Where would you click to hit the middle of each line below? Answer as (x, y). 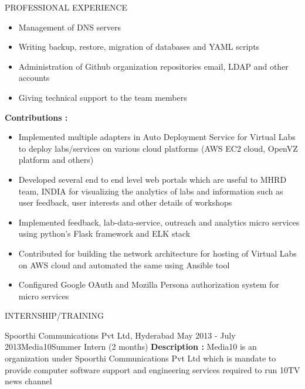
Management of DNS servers (70, 27)
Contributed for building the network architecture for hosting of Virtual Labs (157, 253)
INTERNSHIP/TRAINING (54, 315)
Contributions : (36, 117)
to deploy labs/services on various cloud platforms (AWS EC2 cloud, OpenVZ (158, 148)
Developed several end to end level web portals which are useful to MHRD (152, 179)
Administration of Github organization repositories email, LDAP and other (153, 66)
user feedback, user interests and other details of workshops (125, 202)
